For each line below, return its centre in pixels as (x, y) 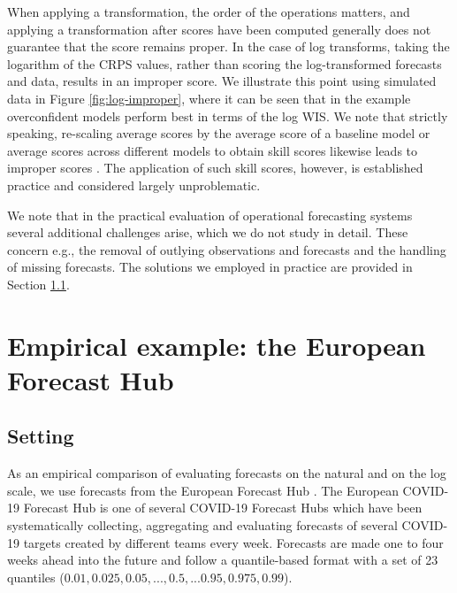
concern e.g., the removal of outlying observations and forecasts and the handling (227, 249)
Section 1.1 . (38, 284)
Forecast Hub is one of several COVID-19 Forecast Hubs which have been (223, 508)
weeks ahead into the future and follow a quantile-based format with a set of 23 (223, 560)
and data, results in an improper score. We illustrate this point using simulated (222, 81)
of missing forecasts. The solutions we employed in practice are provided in (210, 267)
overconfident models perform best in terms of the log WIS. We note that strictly (228, 116)
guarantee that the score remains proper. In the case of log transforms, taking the (228, 46)
